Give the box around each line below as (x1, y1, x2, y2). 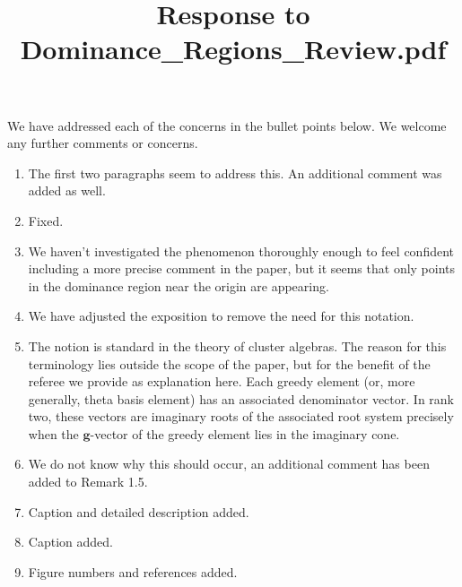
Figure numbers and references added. (28, 562, 238, 581)
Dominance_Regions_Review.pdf (20, 30, 447, 67)
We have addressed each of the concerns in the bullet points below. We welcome (7, 116, 447, 134)
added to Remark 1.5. (28, 472, 148, 491)
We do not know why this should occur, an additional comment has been (28, 454, 430, 473)
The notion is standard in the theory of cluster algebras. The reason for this (28, 336, 447, 355)
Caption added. (28, 532, 113, 551)
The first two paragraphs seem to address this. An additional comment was (28, 163, 442, 182)
